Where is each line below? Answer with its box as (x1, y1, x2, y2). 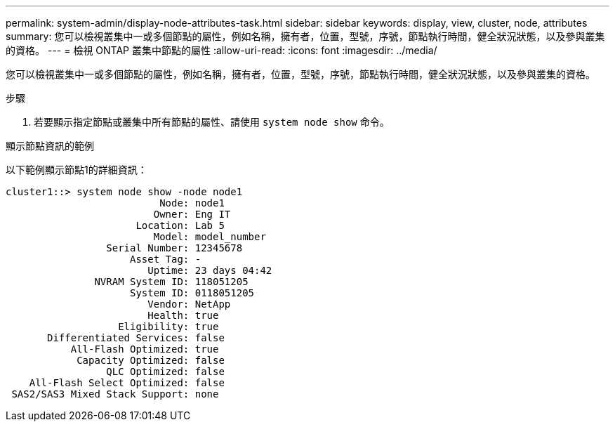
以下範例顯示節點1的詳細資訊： (6, 164, 147, 176)
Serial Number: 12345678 (106, 242, 243, 254)
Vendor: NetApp (147, 298, 231, 310)
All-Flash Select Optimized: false (29, 377, 225, 388)
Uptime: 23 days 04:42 (147, 265, 272, 276)
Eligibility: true (118, 321, 219, 332)
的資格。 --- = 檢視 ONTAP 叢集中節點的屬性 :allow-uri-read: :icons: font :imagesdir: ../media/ (6, 44, 437, 56)
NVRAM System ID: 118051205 (94, 276, 249, 287)
